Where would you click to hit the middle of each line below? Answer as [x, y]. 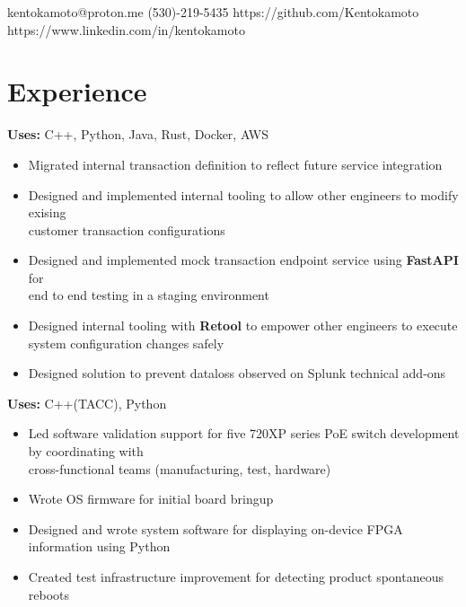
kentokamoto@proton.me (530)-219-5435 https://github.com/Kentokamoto [213, 12]
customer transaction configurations [127, 229]
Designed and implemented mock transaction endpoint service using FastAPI [243, 260]
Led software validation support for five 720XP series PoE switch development [244, 433]
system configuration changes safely [126, 343]
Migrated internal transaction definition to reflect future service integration [235, 164]
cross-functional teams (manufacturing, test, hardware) [180, 468]
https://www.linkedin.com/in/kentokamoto [126, 29]
